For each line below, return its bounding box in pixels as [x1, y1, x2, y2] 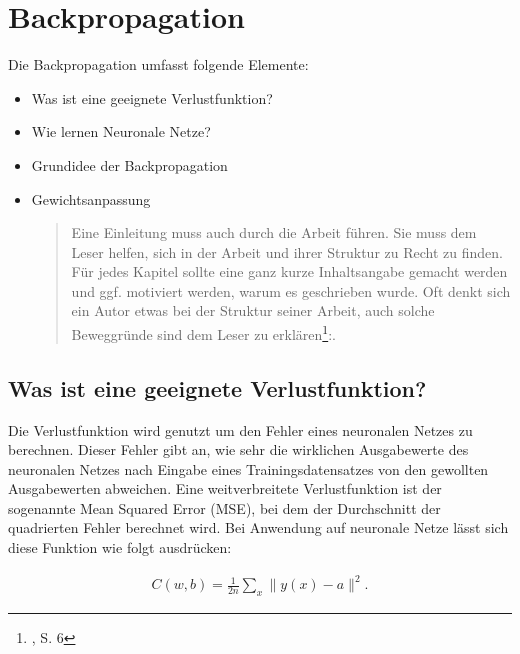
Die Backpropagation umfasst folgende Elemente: [8, 54, 309, 75]
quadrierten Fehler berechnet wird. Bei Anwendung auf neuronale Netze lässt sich [8, 517, 509, 538]
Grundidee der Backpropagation [31, 154, 228, 175]
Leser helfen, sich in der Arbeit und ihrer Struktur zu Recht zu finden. [71, 241, 503, 262]
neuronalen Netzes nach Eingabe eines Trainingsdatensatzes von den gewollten [8, 458, 489, 479]
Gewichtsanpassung [31, 188, 151, 209]
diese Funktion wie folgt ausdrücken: [8, 537, 232, 558]
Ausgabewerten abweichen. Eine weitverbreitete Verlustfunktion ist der [8, 478, 442, 499]
